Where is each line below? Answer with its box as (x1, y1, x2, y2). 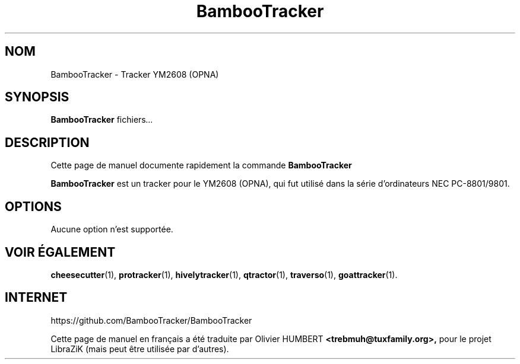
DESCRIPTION (5, 135, 90, 150)
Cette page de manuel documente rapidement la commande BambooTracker (50, 160, 352, 171)
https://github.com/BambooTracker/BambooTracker (50, 315, 252, 325)
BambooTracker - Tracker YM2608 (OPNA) (50, 69, 219, 79)
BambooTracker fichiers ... (50, 114, 153, 125)
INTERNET (5, 290, 68, 305)
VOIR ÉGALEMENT (5, 244, 116, 260)
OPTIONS (5, 199, 62, 214)
